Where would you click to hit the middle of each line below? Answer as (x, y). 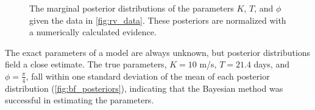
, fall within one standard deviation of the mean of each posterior (148, 76)
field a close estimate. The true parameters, (86, 64)
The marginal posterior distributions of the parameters (132, 8)
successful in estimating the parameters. (80, 100)
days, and (271, 64)
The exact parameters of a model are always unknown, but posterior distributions (158, 52)
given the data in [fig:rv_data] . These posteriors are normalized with (158, 20)
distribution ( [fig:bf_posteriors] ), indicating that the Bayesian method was (144, 88)
